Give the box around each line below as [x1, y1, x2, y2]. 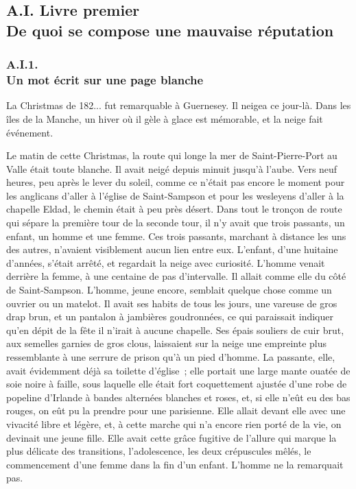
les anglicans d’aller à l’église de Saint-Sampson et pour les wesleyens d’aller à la [6, 188, 344, 202]
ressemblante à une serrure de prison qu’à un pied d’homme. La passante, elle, [6, 350, 335, 363]
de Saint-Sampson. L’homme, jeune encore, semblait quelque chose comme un [6, 283, 332, 297]
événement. [6, 125, 54, 139]
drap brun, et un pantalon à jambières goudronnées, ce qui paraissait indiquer [6, 309, 333, 324]
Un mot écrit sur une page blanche [6, 71, 204, 88]
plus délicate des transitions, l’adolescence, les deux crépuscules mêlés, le [6, 444, 311, 458]
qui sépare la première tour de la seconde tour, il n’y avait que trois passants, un [6, 215, 345, 230]
